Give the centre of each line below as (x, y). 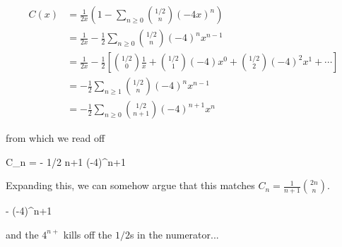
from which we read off (55, 138)
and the (22, 234)
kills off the (88, 234)
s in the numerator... (174, 234)
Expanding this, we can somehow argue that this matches (130, 185)
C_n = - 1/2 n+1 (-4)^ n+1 (66, 161)
